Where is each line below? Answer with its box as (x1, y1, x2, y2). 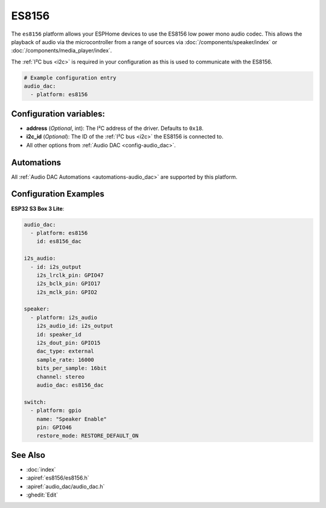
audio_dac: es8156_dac (36, 381, 104, 388)
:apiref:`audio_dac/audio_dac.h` (26, 483, 105, 490)
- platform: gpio (30, 407, 81, 414)
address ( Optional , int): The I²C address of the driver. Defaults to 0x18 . (26, 124, 204, 132)
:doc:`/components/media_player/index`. (11, 47, 112, 54)
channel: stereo (36, 373, 85, 380)
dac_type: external (36, 348, 95, 355)
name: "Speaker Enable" (36, 416, 107, 422)
